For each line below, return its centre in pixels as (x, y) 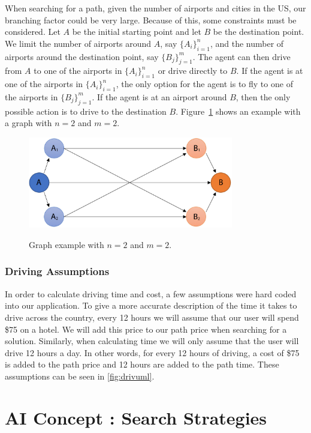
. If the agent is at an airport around (159, 96)
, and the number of (247, 43)
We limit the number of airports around (78, 43)
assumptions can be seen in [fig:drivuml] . (80, 376)
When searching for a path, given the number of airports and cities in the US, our (155, 8)
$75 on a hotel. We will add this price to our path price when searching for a (146, 329)
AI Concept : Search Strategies (136, 417)
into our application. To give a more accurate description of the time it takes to (151, 305)
